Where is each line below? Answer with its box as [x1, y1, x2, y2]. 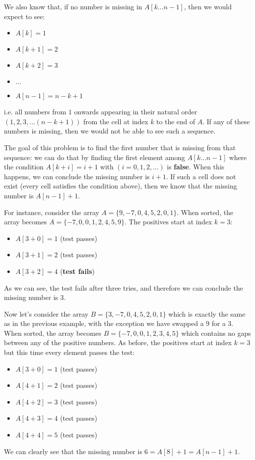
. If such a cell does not [166, 171, 236, 181]
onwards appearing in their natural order [74, 107, 197, 117]
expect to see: [4, 11, 45, 21]
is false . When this [167, 162, 225, 172]
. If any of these [202, 116, 250, 126]
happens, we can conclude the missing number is [4, 171, 150, 181]
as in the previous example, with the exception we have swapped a [4, 318, 204, 328]
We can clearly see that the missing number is [4, 446, 142, 456]
